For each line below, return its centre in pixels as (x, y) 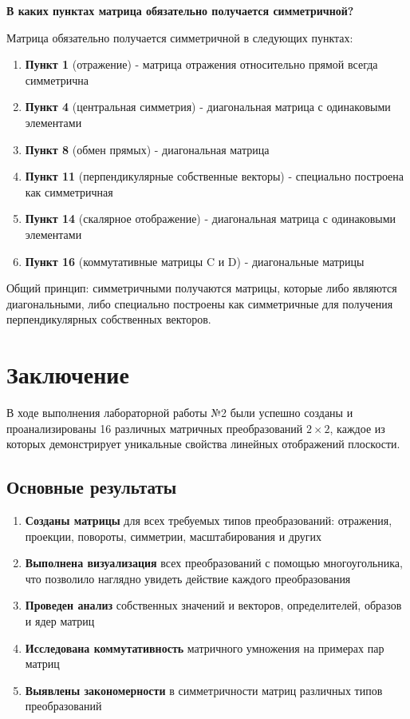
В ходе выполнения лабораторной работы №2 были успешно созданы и (180, 413)
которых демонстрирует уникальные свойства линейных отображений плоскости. (203, 444)
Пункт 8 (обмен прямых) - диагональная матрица (147, 149)
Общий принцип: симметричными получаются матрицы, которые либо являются (202, 288)
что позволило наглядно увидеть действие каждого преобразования (188, 578)
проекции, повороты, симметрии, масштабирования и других (173, 536)
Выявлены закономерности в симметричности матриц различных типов (204, 690)
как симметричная (69, 191)
